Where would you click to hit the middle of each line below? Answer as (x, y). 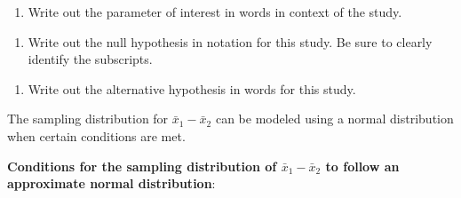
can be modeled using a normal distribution (334, 119)
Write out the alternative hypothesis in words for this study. (192, 88)
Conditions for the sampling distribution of (142, 166)
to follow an (362, 166)
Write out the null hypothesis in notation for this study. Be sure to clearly (230, 41)
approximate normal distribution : (111, 183)
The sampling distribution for (88, 119)
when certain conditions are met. (96, 135)
